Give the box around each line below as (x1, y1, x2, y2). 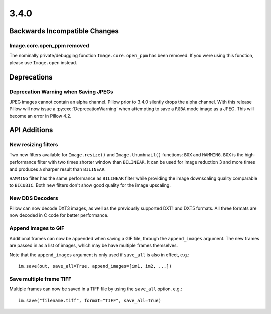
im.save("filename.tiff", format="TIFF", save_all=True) (18, 297, 162, 303)
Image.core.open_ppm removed (9, 42, 89, 49)
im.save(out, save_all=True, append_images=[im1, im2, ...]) (18, 263, 172, 269)
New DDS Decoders (9, 195, 59, 202)
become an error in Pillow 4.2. (9, 113, 72, 119)
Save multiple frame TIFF (9, 275, 72, 282)
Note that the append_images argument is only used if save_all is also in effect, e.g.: (9, 252, 190, 258)
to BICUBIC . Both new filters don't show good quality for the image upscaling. (9, 182, 171, 188)
